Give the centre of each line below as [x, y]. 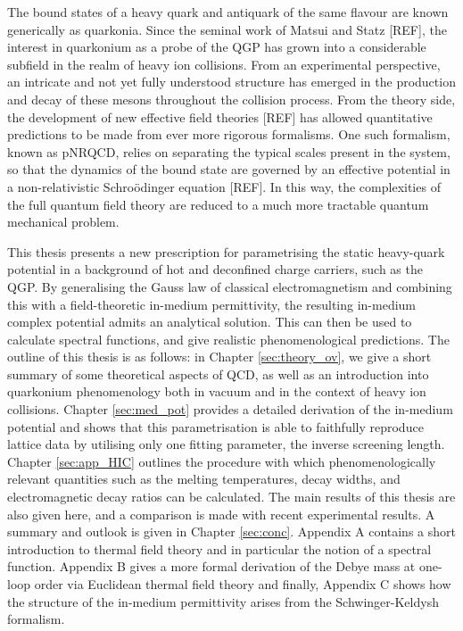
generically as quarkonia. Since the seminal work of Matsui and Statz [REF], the [227, 29]
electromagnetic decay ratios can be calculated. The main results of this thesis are [231, 497]
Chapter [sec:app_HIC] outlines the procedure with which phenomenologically [222, 461]
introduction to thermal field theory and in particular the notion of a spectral [219, 548]
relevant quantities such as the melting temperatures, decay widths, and [204, 479]
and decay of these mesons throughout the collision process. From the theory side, [231, 99]
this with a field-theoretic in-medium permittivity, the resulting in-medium [212, 304]
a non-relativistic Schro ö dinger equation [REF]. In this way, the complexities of [224, 186]
